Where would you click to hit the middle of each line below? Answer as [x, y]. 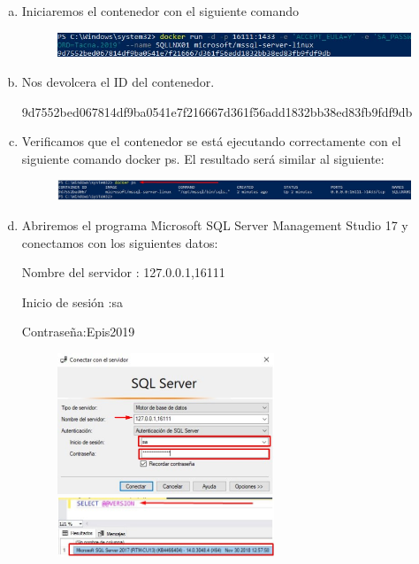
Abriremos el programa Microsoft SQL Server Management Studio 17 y [215, 224]
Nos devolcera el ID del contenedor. [118, 81]
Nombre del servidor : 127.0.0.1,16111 [123, 272]
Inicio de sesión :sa [72, 301]
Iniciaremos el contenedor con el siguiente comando [160, 11]
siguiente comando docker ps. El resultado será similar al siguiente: [203, 158]
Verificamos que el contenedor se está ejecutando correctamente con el [211, 141]
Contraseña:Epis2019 [78, 332]
